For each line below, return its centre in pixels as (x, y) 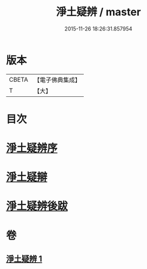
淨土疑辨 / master (98, 12)
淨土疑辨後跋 (37, 206)
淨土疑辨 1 (24, 259)
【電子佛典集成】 (57, 80)
